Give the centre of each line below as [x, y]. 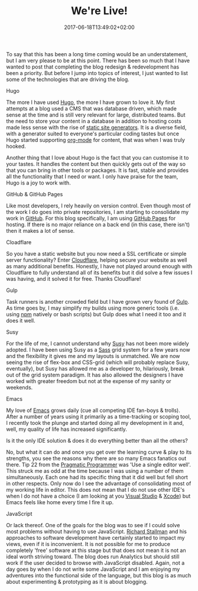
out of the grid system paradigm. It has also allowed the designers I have [95, 375]
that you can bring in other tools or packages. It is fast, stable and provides [98, 170]
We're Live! [99, 11]
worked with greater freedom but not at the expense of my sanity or [89, 381]
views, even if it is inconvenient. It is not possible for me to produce [88, 544]
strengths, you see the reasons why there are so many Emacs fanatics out [96, 458]
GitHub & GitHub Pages [35, 194]
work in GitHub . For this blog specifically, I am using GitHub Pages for [91, 218]
